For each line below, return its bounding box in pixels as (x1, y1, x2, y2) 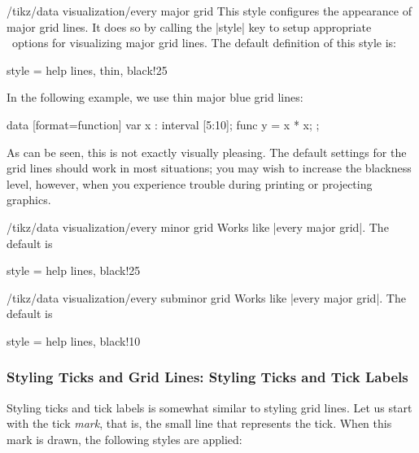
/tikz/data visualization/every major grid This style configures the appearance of (7, 2, 412, 19)
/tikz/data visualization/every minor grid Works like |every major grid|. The (7, 218, 389, 235)
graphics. (7, 191, 51, 208)
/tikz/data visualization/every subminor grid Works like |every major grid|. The (7, 289, 406, 306)
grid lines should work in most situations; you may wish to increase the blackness (7, 159, 412, 176)
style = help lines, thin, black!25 (7, 61, 168, 78)
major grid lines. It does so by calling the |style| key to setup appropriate (7, 18, 372, 35)
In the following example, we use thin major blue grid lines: (7, 89, 303, 106)
